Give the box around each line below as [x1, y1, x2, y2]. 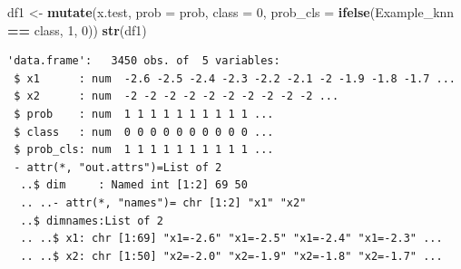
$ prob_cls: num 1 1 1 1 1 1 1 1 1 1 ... [14, 143, 274, 157]
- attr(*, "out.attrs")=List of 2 [14, 160, 222, 174]
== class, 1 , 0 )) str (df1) [7, 20, 147, 39]
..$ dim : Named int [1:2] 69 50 [20, 178, 248, 192]
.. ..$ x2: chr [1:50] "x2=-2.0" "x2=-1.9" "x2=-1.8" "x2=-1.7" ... [20, 249, 443, 263]
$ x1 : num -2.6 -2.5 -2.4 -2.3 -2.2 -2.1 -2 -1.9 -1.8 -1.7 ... [14, 72, 456, 85]
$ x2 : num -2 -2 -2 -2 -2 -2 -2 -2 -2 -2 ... [14, 90, 339, 103]
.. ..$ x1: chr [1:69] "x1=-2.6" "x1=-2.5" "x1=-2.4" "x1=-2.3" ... [20, 232, 443, 245]
